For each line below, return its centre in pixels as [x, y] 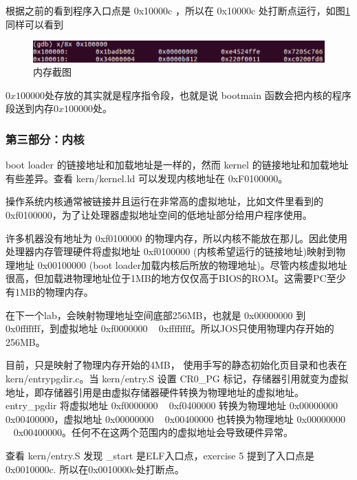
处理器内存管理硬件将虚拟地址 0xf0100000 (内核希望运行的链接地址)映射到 [171, 251]
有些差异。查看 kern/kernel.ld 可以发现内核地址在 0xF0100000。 [147, 178]
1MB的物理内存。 [54, 292]
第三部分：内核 [45, 139]
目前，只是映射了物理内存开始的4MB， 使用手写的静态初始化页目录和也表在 [176, 365]
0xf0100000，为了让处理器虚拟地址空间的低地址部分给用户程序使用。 [159, 215]
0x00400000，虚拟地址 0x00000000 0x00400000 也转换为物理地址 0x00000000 [175, 418]
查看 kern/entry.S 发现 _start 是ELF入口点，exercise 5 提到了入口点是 [160, 455]
